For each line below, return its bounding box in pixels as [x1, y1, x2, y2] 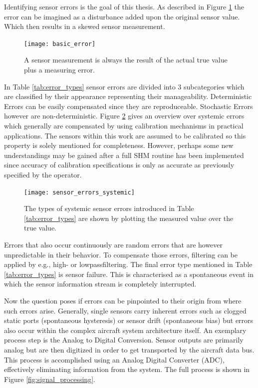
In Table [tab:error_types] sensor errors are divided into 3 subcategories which [4, 81, 245, 91]
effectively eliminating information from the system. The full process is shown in [4, 364, 250, 374]
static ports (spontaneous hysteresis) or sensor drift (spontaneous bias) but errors [4, 315, 254, 325]
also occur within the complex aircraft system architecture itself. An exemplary [4, 324, 247, 335]
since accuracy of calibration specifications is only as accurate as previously [4, 159, 235, 170]
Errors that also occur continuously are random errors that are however [4, 239, 223, 249]
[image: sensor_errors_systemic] [24, 188, 135, 196]
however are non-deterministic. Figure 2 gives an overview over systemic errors [4, 110, 245, 121]
